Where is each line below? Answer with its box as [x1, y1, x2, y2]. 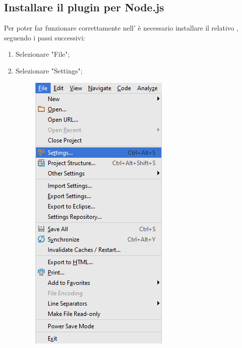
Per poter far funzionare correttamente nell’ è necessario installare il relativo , [4, 23, 239, 33]
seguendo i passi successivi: [4, 32, 85, 42]
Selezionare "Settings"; [15, 65, 83, 75]
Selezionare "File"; [15, 49, 70, 59]
